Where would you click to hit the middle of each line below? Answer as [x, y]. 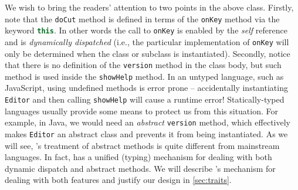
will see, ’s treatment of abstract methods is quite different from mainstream [142, 145]
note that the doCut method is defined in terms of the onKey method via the [142, 18]
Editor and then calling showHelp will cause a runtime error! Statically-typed [145, 99]
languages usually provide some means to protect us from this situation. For [142, 111]
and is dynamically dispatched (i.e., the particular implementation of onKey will [147, 41]
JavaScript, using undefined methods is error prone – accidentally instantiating [146, 88]
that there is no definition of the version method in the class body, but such [143, 65]
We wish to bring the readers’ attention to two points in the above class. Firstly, [149, 7]
